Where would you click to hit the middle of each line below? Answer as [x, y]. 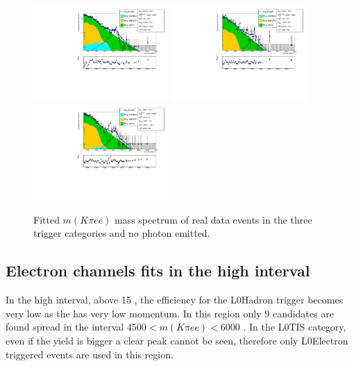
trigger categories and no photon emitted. [122, 233]
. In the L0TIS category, [295, 327]
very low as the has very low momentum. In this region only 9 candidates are [170, 313]
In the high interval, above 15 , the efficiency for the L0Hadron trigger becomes [175, 300]
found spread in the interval [65, 327]
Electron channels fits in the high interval [158, 271]
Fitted [47, 219]
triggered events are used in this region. [90, 354]
